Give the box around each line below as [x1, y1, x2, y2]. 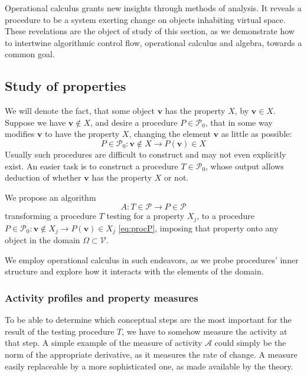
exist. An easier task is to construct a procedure [5, 159, 178, 172]
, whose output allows [205, 159, 284, 172]
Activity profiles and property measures [5, 290, 198, 305]
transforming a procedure [5, 210, 97, 222]
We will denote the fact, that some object [5, 104, 155, 117]
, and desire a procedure [90, 116, 178, 128]
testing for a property [106, 210, 185, 222]
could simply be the [214, 336, 286, 349]
